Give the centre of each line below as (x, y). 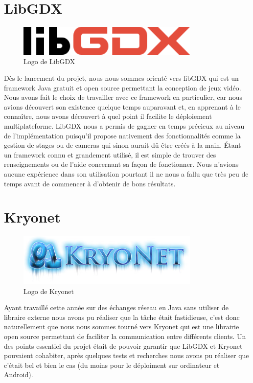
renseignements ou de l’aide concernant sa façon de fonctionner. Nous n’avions (121, 164)
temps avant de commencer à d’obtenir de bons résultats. (90, 183)
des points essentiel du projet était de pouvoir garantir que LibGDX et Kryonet (123, 346)
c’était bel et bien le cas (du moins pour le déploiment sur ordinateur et (112, 365)
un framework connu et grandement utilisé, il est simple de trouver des (110, 154)
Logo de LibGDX (49, 61)
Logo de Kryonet (49, 291)
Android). (19, 374)
